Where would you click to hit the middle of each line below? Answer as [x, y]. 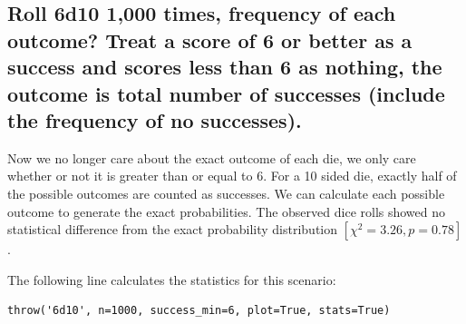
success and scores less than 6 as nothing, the [225, 67]
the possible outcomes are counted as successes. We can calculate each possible [226, 193]
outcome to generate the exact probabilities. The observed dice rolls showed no [227, 211]
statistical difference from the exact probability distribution [173, 229]
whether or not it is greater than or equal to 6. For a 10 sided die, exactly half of [232, 176]
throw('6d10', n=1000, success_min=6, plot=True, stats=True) [199, 311]
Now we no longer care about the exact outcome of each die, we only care [212, 157]
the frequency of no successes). [155, 119]
